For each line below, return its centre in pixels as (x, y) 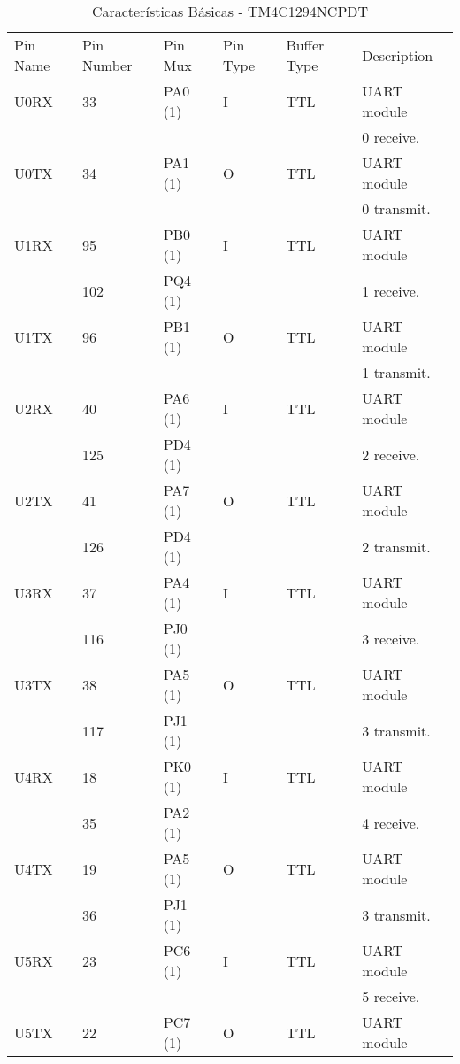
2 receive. (391, 454)
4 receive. (391, 822)
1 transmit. (396, 372)
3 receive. (391, 638)
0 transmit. (396, 208)
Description (398, 55)
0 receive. (391, 137)
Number (107, 65)
